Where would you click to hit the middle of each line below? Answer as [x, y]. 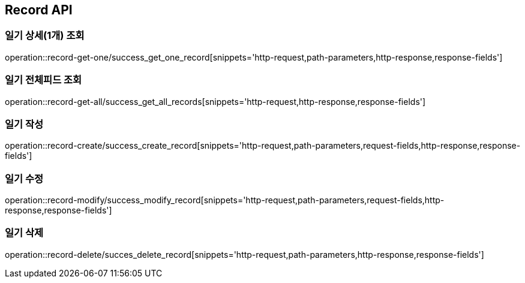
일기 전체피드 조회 [43, 80]
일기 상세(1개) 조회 [45, 36]
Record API [39, 10]
